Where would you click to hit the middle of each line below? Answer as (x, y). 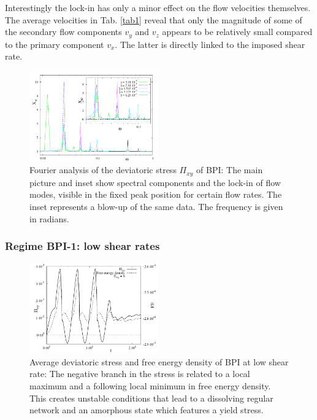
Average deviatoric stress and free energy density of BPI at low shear (159, 361)
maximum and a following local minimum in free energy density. (150, 386)
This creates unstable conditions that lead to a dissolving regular (151, 398)
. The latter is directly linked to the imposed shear (210, 44)
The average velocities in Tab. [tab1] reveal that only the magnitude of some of (154, 19)
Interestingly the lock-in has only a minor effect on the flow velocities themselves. (158, 7)
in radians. (49, 218)
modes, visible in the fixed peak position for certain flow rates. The (156, 194)
